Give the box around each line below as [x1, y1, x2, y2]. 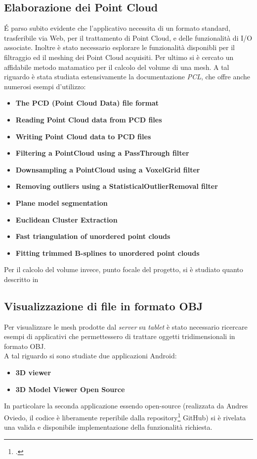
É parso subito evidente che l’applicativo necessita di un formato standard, [4, 23, 231, 33]
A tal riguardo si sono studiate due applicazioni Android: [4, 350, 177, 361]
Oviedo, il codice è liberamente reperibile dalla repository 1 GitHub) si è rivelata [4, 410, 246, 422]
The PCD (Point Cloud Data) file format [15, 98, 159, 108]
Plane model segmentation [15, 197, 108, 208]
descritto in [4, 274, 39, 284]
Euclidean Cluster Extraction [15, 214, 118, 225]
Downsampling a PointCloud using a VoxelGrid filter [15, 164, 200, 174]
